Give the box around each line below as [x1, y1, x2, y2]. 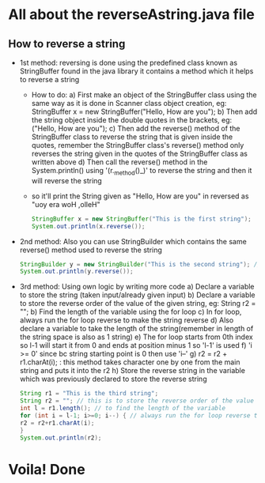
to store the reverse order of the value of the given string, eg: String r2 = [19, 299, 256, 308]
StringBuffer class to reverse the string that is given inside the [31, 132, 233, 142]
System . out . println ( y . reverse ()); [19, 267, 134, 276]
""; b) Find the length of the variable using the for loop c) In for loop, [19, 307, 242, 317]
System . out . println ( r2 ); [19, 433, 102, 442]
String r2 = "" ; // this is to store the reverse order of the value [19, 397, 255, 405]
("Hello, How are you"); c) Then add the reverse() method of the [31, 124, 240, 133]
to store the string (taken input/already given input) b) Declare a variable [19, 290, 256, 300]
